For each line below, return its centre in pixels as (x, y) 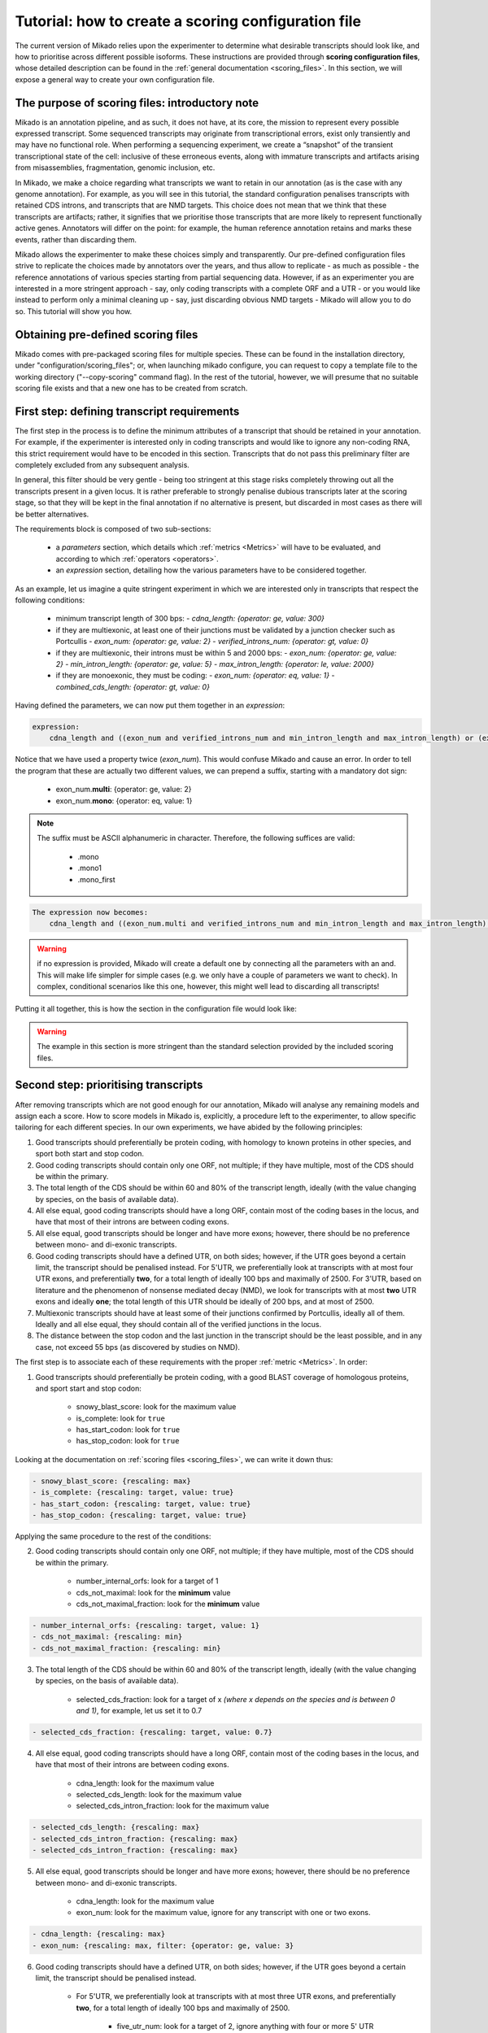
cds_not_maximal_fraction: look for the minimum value (168, 1604)
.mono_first (96, 879)
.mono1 (89, 868)
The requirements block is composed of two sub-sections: (113, 529)
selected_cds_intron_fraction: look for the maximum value (173, 1806)
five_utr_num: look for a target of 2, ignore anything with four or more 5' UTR (245, 2026)
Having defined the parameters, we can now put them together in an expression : (150, 705)
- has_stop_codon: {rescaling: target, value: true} (139, 1515)
